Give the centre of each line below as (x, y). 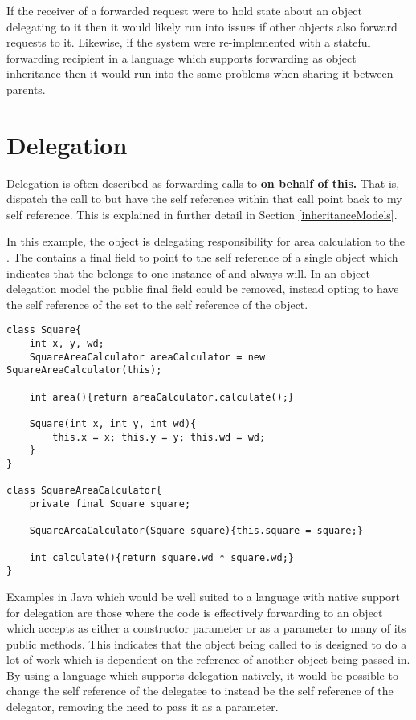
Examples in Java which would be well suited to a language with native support (203, 596)
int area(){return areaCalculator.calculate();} (161, 397)
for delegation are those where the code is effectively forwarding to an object (195, 612)
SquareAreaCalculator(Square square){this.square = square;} (196, 531)
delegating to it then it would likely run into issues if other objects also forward (202, 26)
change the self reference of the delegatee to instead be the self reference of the (200, 691)
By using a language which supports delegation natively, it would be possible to (202, 675)
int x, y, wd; (67, 344)
